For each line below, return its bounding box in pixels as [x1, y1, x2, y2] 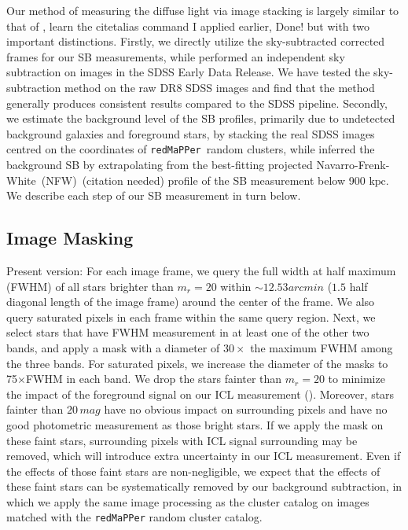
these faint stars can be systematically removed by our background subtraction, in [6, 478, 402, 495]
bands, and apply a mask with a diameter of [6, 339, 220, 355]
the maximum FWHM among [250, 339, 393, 355]
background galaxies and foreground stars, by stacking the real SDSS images [6, 125, 375, 142]
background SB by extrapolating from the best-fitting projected [6, 156, 313, 172]
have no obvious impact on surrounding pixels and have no [104, 401, 388, 418]
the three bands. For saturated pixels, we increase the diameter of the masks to [6, 355, 388, 371]
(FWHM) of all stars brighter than [6, 278, 174, 294]
